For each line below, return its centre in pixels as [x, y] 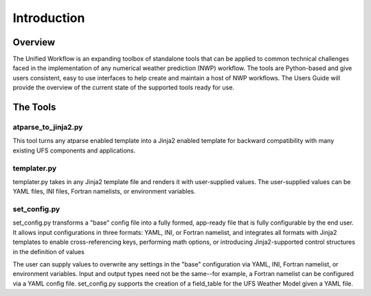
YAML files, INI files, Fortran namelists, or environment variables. [104, 192]
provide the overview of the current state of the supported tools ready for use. [124, 88]
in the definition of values [49, 251]
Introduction [49, 18]
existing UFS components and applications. [74, 150]
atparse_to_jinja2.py [48, 127]
